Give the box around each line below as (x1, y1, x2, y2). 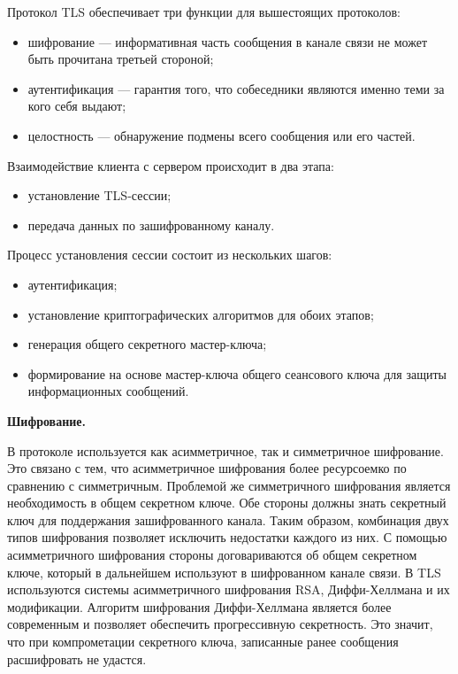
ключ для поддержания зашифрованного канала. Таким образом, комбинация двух (7, 510, 449, 529)
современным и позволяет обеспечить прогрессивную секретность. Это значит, (7, 615, 433, 633)
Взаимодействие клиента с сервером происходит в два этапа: (7, 156, 334, 174)
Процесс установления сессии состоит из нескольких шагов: (7, 245, 332, 264)
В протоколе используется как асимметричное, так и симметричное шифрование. (7, 441, 444, 460)
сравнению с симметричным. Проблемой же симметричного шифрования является (7, 476, 451, 494)
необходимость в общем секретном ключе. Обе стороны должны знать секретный (7, 493, 447, 512)
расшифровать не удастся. (7, 649, 147, 668)
